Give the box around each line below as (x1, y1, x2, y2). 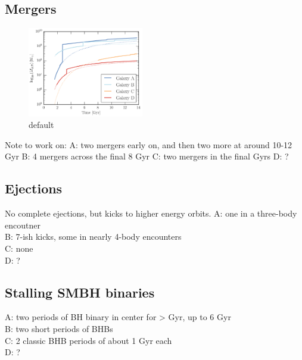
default (29, 118, 54, 131)
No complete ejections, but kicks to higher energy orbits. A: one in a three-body (5, 207, 297, 220)
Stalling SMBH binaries (5, 283, 155, 301)
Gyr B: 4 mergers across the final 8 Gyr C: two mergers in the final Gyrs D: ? (5, 150, 289, 162)
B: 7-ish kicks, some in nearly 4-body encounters (5, 230, 182, 243)
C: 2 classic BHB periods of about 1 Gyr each (5, 334, 172, 346)
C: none (5, 242, 33, 255)
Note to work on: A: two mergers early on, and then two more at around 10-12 (5, 138, 292, 151)
